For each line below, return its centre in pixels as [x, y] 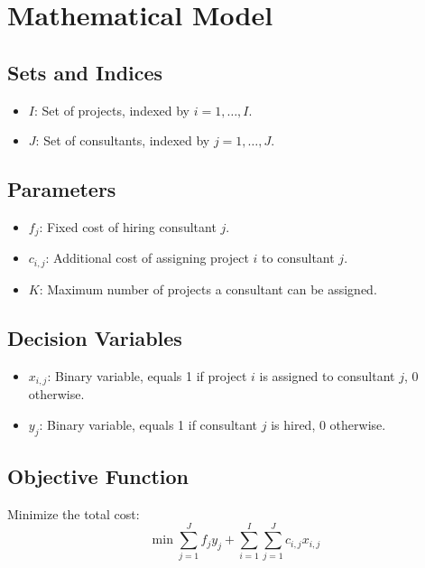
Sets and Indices [85, 72]
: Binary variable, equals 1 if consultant [148, 424]
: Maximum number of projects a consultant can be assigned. [208, 289]
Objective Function [98, 475]
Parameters [62, 189]
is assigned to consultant [327, 375]
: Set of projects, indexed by [111, 110]
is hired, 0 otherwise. [328, 424]
